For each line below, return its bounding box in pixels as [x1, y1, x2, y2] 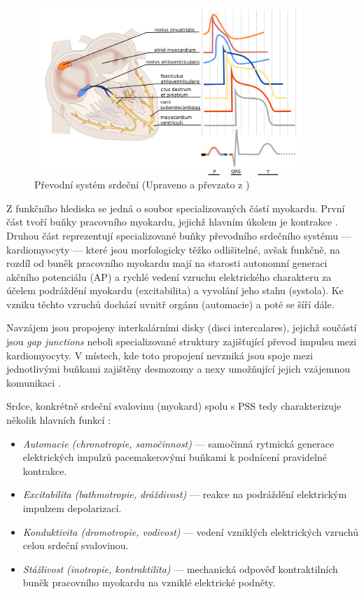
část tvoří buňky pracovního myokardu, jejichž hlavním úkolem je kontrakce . [6, 214, 338, 229]
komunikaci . [6, 375, 61, 389]
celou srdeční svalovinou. [22, 538, 129, 553]
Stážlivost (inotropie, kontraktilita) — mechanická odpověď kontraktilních [22, 561, 338, 576]
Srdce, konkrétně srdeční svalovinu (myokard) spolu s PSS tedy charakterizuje [6, 399, 342, 413]
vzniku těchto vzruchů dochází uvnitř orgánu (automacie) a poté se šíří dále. [6, 296, 335, 311]
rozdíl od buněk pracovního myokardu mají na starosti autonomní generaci [6, 256, 328, 270]
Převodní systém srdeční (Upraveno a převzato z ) [34, 177, 250, 192]
